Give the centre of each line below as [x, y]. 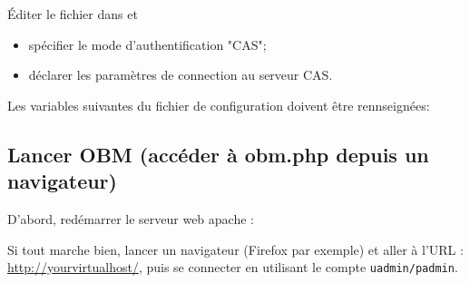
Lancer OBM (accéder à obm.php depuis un [218, 154]
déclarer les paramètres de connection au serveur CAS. [181, 75]
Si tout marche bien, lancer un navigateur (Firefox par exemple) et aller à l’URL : [235, 249]
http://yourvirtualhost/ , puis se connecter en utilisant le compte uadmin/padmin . [233, 267]
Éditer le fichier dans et [73, 14]
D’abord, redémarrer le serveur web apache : [131, 218]
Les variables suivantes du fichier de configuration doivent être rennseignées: [219, 105]
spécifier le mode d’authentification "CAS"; [147, 44]
